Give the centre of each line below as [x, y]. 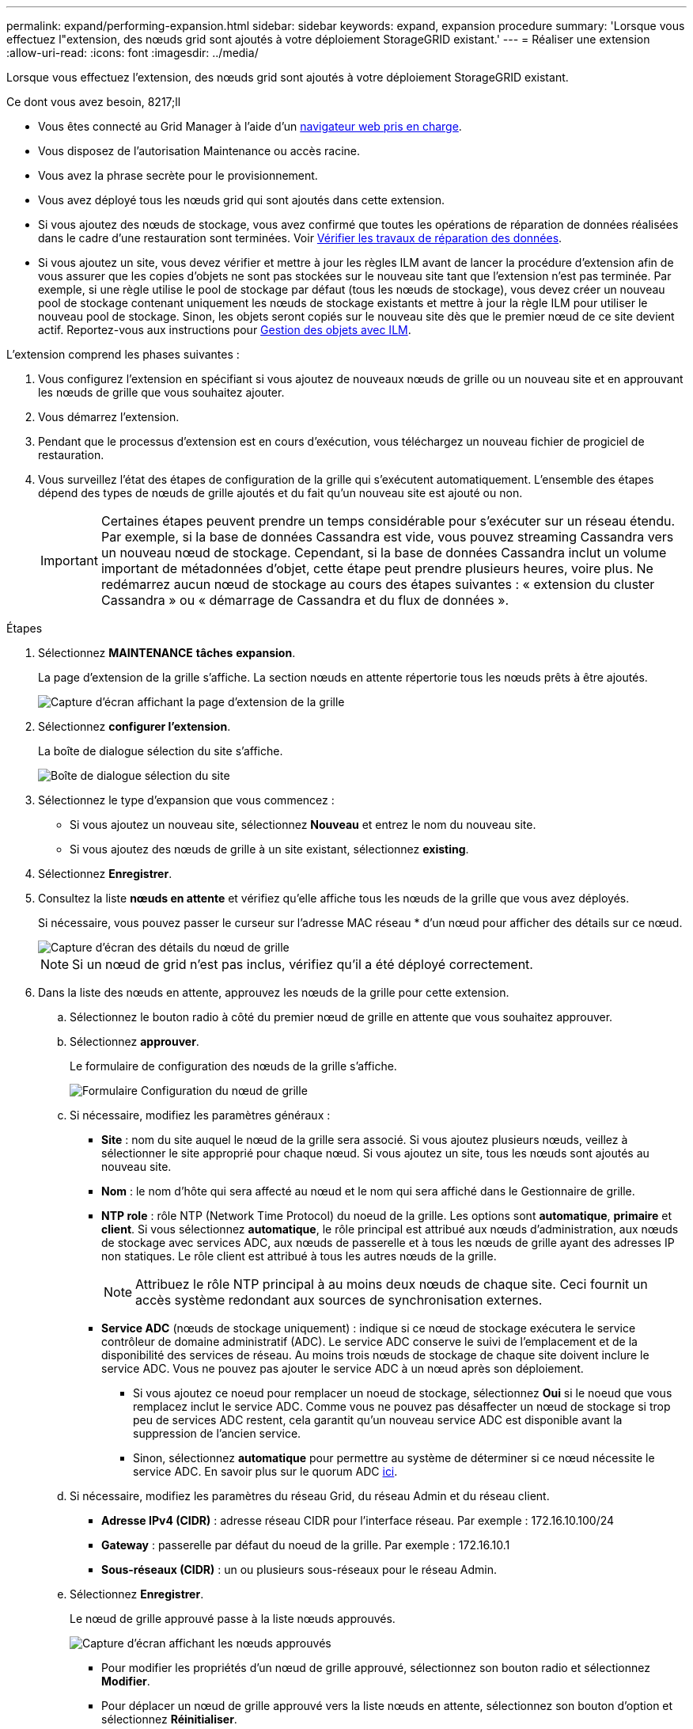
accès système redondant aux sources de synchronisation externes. [339, 1300]
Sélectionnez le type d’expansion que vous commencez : [186, 800]
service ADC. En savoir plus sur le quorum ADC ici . [265, 1471]
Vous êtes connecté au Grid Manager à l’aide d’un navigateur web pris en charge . [250, 126]
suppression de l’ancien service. [217, 1433]
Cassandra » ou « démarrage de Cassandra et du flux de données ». [305, 600]
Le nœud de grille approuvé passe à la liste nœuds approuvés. [233, 1619]
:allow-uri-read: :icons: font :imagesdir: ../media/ [133, 53]
